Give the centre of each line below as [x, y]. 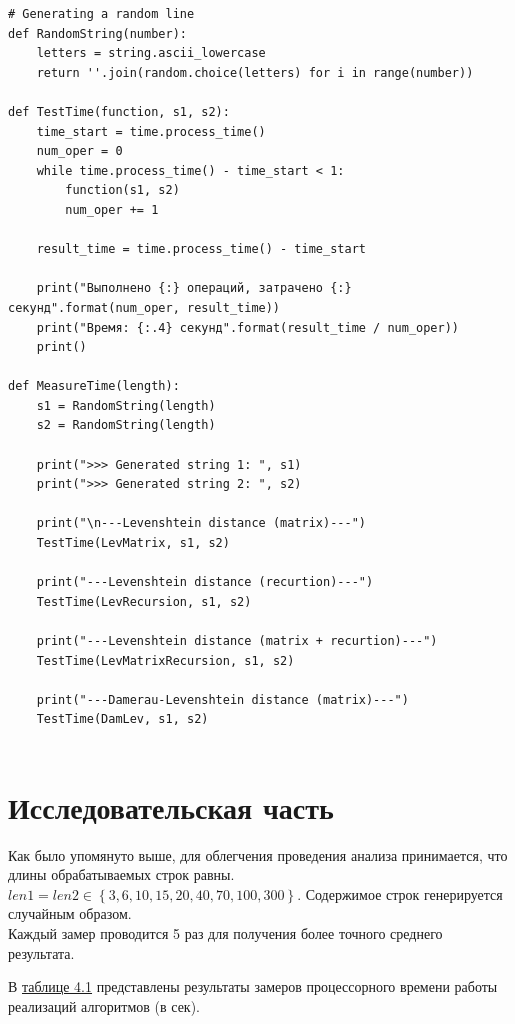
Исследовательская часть [171, 806]
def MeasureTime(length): [94, 386]
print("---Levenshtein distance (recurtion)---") [205, 582]
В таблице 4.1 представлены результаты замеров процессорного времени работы [253, 986]
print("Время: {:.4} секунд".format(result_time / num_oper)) [248, 327]
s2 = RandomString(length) [126, 425]
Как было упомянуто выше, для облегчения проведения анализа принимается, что [258, 854]
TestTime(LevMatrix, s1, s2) [133, 543]
